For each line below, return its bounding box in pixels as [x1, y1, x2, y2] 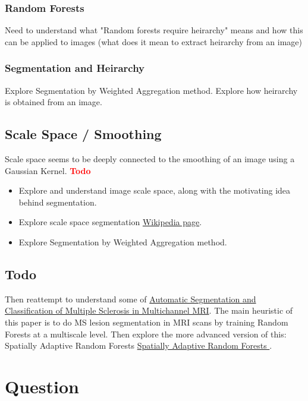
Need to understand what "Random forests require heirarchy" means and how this [5, 24, 303, 36]
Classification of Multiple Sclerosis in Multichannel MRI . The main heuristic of [5, 304, 293, 317]
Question [5, 374, 79, 398]
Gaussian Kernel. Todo [5, 164, 91, 176]
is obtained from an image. [5, 96, 102, 108]
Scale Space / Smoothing [5, 125, 162, 143]
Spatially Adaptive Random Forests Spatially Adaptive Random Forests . [5, 339, 272, 352]
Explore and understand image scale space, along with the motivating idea [18, 184, 291, 197]
